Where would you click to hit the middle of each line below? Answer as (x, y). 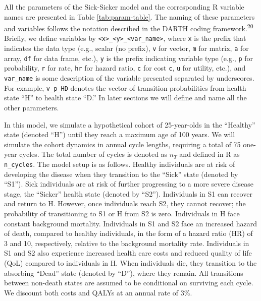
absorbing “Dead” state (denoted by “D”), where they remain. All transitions (124, 273)
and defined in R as (210, 154)
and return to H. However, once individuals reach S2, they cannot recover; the (125, 203)
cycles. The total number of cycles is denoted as (93, 154)
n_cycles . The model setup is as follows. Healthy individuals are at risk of (120, 164)
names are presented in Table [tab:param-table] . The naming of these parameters (129, 16)
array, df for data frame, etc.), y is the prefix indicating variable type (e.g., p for (129, 58)
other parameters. (32, 107)
